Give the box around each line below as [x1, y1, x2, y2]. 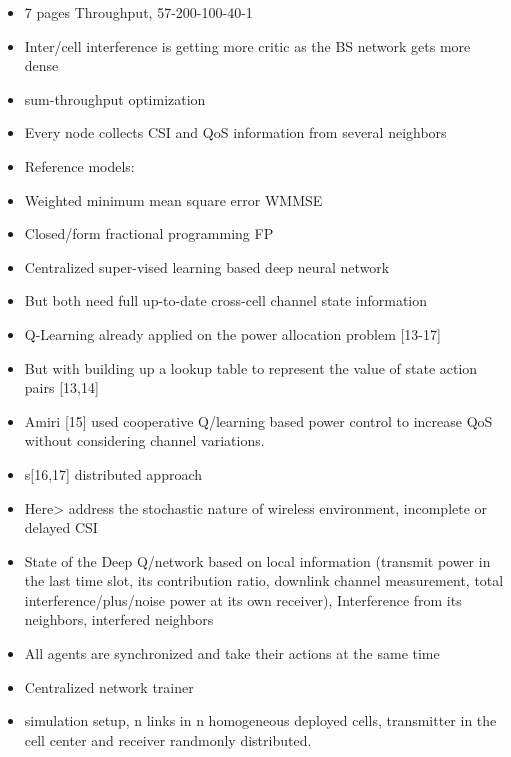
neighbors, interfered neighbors [24, 609, 214, 630]
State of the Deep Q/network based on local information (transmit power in [24, 550, 491, 571]
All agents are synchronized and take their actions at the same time [24, 643, 440, 664]
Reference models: [24, 155, 135, 176]
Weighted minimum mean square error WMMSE [24, 189, 323, 210]
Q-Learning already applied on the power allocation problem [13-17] [24, 323, 441, 344]
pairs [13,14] [24, 377, 99, 398]
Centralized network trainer [24, 676, 194, 697]
